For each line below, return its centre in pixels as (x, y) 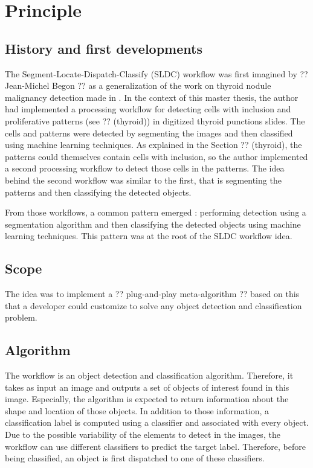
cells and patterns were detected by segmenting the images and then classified (149, 133)
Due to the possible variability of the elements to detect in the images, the (143, 434)
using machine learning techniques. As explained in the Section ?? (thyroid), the (153, 145)
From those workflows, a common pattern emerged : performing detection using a (156, 212)
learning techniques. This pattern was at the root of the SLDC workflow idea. (149, 236)
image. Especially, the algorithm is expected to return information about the (147, 399)
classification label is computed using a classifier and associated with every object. (157, 422)
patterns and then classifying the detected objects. (98, 192)
